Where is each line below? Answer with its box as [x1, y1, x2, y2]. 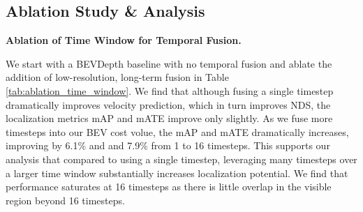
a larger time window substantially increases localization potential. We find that [6, 165, 348, 180]
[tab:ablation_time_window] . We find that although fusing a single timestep [6, 83, 334, 98]
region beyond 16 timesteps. [6, 192, 125, 207]
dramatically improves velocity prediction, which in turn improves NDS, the [6, 97, 331, 112]
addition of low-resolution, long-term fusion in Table [6, 70, 229, 84]
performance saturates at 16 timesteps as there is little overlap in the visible [6, 179, 332, 194]
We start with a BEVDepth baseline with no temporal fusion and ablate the [6, 56, 332, 70]
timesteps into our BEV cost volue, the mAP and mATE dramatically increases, [6, 124, 349, 139]
